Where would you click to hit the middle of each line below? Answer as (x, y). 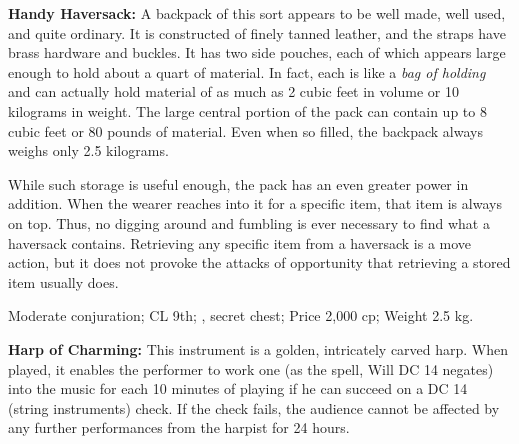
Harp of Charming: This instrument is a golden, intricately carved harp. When (258, 348)
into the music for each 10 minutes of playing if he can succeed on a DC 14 (238, 388)
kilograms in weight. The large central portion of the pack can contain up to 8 (247, 110)
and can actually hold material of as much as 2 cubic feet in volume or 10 (233, 91)
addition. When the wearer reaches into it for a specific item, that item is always (255, 203)
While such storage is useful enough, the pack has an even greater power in (238, 183)
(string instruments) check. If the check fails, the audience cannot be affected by (254, 407)
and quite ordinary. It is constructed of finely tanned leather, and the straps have (257, 32)
